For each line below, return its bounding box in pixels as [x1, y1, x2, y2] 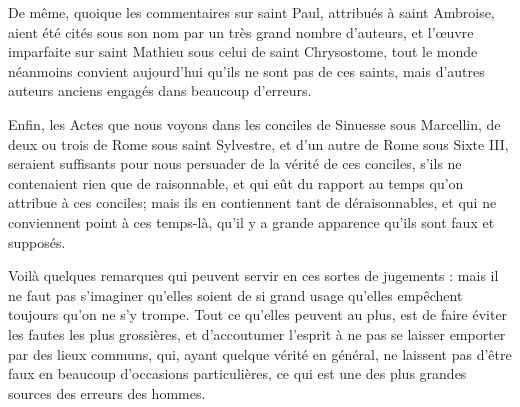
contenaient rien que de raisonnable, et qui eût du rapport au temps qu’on [8, 172, 464, 193]
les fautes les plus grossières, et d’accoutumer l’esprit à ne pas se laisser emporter [8, 323, 506, 344]
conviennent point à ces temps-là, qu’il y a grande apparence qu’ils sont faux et [8, 211, 495, 232]
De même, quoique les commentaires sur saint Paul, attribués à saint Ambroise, [8, 2, 495, 22]
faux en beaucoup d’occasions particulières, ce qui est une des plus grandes [8, 363, 467, 384]
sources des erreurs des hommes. [8, 382, 206, 403]
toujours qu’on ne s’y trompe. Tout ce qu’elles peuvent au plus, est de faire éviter [8, 304, 508, 325]
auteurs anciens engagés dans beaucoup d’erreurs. [8, 80, 312, 101]
